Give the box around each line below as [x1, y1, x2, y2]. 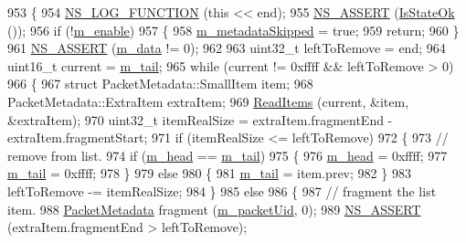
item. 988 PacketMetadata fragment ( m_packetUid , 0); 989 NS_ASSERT [7, 199, 421, 218]
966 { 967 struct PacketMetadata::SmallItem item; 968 [7, 74, 313, 93]
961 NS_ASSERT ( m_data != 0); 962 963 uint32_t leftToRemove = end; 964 [7, 38, 446, 58]
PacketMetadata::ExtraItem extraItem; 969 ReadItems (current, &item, [7, 91, 409, 111]
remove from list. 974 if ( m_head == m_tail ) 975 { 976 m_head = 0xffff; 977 [7, 145, 448, 164]
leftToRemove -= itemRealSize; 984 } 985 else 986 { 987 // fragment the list [7, 181, 437, 200]
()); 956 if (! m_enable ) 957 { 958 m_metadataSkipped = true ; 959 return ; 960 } [7, 20, 460, 39]
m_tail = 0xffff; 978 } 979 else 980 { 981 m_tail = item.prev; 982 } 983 [7, 164, 411, 183]
